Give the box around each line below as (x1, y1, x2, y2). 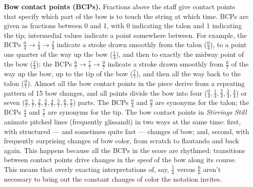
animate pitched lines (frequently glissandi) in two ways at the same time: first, (4, 117, 241, 126)
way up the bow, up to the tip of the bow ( (4, 68, 133, 78)
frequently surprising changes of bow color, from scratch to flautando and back (4, 136, 239, 146)
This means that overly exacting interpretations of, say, (4, 164, 169, 174)
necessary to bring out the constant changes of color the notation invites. (4, 173, 222, 184)
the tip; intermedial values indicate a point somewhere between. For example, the (4, 30, 247, 40)
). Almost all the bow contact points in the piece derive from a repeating (27, 78, 245, 88)
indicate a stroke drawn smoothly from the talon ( (57, 39, 207, 50)
